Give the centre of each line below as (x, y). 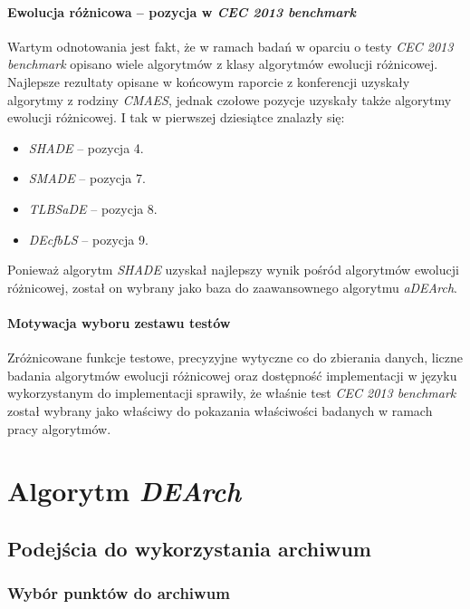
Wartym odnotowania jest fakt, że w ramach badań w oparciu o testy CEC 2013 (230, 46)
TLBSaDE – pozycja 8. (93, 208)
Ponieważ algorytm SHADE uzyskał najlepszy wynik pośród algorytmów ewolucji (233, 270)
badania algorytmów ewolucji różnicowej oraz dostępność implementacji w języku (232, 375)
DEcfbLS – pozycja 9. (88, 239)
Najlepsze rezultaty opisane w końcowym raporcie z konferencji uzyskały (209, 81)
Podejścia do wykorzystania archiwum (189, 548)
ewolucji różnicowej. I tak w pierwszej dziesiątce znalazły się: (176, 117)
